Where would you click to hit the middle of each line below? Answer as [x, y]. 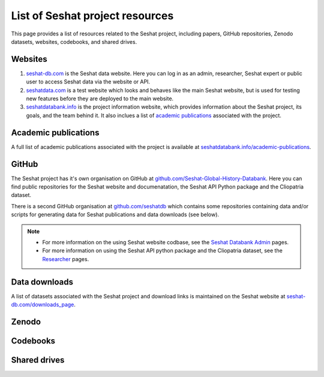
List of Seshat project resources [92, 16]
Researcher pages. [66, 259]
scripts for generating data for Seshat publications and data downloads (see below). [115, 215]
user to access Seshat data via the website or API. [88, 82]
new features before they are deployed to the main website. [100, 98]
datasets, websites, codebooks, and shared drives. [74, 41]
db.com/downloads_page [43, 305]
